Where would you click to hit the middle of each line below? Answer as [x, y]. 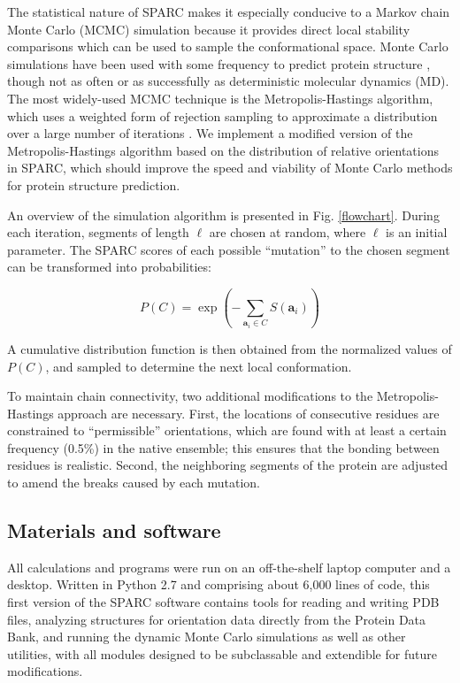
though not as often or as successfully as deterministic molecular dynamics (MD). [228, 81]
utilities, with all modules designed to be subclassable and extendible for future [222, 653]
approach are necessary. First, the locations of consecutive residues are [249, 413]
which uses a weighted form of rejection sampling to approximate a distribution [222, 115]
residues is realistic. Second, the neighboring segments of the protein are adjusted [228, 465]
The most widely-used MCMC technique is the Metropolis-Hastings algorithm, [220, 98]
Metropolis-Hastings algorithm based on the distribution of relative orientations [223, 150]
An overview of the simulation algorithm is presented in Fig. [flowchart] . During [223, 215]
